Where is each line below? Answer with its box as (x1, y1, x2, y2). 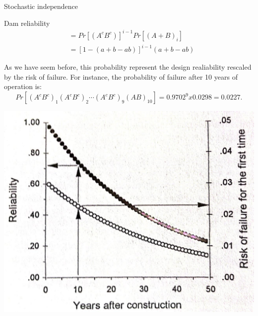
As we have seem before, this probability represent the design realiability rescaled (4, 62, 252, 72)
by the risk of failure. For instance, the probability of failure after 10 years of (4, 71, 238, 82)
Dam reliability (4, 17, 50, 28)
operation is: (4, 81, 42, 92)
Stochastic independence (4, 1, 78, 11)
